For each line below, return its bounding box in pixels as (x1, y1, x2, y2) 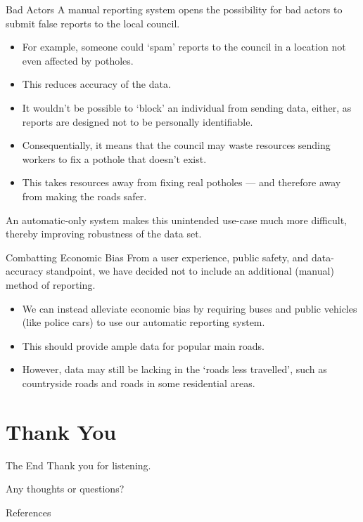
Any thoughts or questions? (6, 481, 125, 496)
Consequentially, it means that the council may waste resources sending (22, 138, 331, 152)
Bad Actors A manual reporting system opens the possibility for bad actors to (6, 2, 343, 16)
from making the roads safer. (22, 188, 147, 203)
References (6, 504, 51, 519)
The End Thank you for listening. (6, 457, 151, 472)
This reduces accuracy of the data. (22, 77, 171, 91)
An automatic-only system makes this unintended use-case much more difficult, (6, 212, 348, 227)
